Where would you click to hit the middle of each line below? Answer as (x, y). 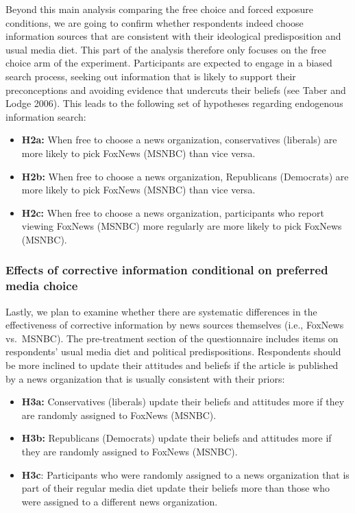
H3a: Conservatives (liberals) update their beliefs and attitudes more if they (183, 402)
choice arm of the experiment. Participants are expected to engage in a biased (169, 63)
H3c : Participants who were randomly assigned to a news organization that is (185, 474)
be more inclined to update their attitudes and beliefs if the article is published (172, 365)
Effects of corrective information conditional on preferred (167, 270)
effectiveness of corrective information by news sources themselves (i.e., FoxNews (175, 325)
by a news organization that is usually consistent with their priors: (145, 378)
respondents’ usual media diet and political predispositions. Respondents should (173, 351)
